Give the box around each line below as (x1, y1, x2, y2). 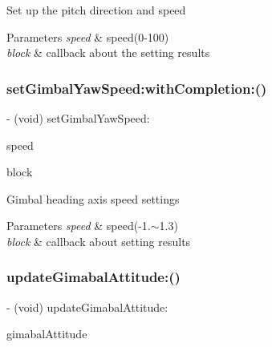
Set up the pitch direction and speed (6, 2, 186, 18)
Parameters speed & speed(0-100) (6, 28, 169, 45)
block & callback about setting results (6, 232, 191, 249)
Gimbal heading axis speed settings (6, 190, 180, 207)
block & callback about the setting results (6, 44, 210, 61)
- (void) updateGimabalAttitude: (6, 298, 168, 315)
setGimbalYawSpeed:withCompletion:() (6, 78, 267, 98)
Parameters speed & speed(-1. (6, 217, 151, 234)
